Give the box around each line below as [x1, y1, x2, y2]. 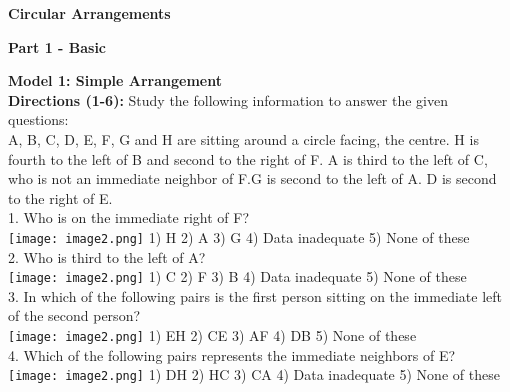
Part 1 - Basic [8, 36, 107, 57]
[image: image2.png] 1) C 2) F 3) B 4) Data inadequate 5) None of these [8, 266, 467, 287]
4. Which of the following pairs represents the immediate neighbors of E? [8, 344, 456, 365]
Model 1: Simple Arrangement [8, 70, 222, 91]
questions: [8, 109, 69, 130]
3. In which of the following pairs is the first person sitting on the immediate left [8, 285, 503, 306]
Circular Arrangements [8, 3, 171, 23]
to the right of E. [8, 187, 113, 208]
